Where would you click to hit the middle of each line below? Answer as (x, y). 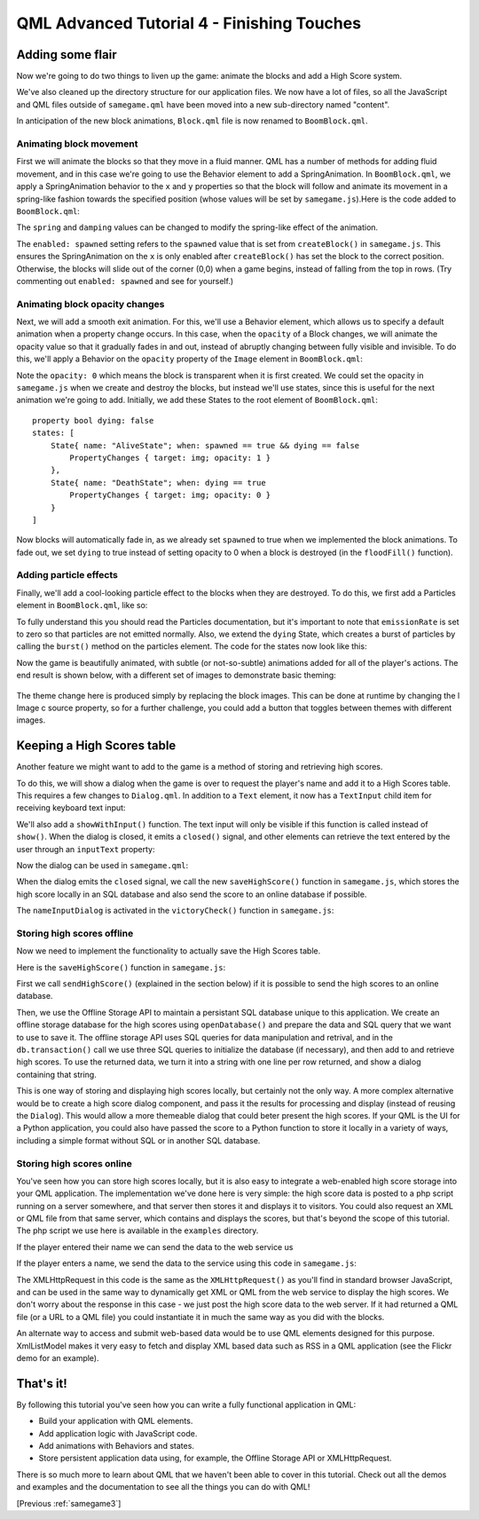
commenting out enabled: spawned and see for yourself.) (125, 281)
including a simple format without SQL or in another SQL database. (138, 1140)
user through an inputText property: (86, 849)
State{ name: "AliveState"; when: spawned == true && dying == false (205, 445)
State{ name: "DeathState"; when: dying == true (158, 483)
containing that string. (56, 1074)
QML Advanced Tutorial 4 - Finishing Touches (189, 23)
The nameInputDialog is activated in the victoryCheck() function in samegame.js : (175, 911)
